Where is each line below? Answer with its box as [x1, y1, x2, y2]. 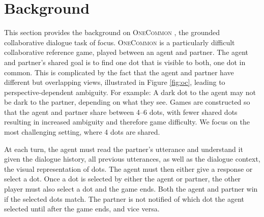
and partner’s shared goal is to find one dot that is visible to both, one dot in [4, 56, 246, 67]
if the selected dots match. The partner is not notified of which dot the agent [4, 193, 245, 204]
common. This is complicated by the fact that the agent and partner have [4, 67, 234, 77]
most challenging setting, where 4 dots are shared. [4, 127, 160, 137]
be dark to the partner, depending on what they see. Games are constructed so [4, 97, 250, 107]
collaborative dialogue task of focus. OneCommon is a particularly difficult [4, 37, 235, 47]
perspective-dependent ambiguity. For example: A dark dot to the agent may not [4, 86, 256, 97]
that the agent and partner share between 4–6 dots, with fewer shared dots [4, 106, 238, 117]
